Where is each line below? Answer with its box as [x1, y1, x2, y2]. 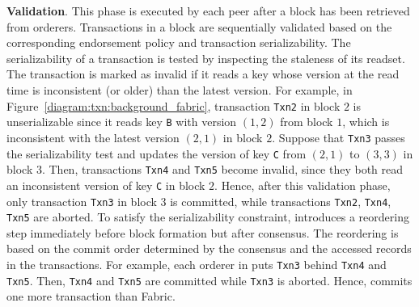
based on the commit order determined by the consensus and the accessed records [6, 240, 412, 257]
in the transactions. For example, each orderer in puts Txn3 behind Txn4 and [6, 256, 387, 272]
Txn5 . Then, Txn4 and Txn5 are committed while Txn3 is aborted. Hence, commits [6, 271, 413, 288]
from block [280, 113, 333, 130]
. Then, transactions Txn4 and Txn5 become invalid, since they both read [41, 161, 404, 178]
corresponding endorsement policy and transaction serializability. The [6, 34, 351, 51]
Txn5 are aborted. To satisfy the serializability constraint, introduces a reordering [6, 208, 409, 225]
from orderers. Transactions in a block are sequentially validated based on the [6, 18, 392, 35]
